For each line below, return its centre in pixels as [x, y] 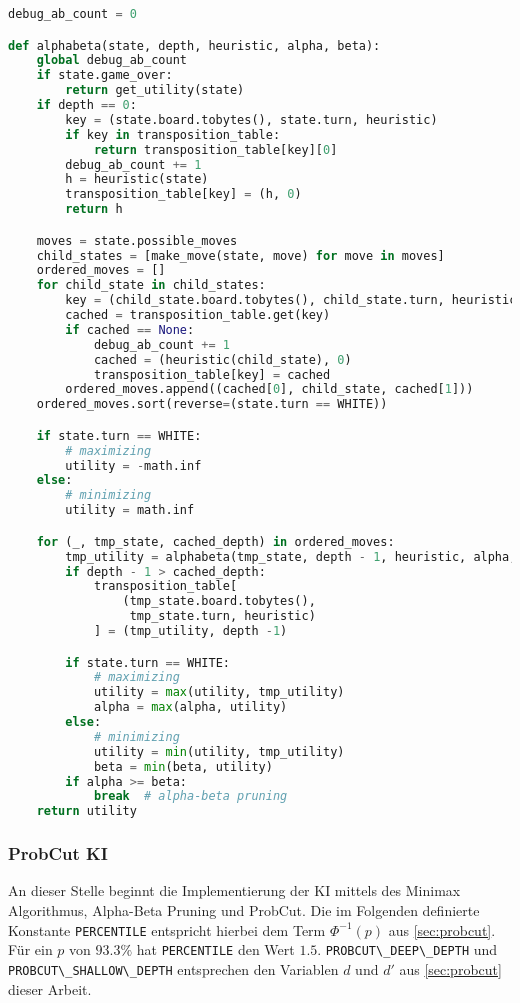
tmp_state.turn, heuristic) [222, 616]
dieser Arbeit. [50, 988]
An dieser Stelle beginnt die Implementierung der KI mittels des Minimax [234, 890]
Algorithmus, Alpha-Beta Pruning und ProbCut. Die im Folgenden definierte [244, 909]
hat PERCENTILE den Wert [215, 949]
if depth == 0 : [86, 105]
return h [94, 209]
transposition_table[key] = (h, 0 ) [183, 194]
